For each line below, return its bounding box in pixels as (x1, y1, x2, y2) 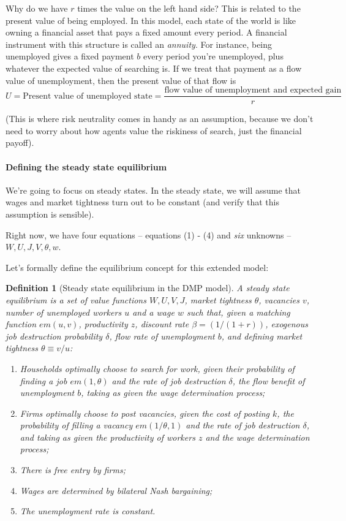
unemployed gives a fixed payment (6, 50, 134, 63)
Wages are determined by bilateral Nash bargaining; (20, 484, 212, 496)
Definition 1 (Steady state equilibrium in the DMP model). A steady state (6, 281, 290, 294)
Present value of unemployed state (23, 91, 152, 101)
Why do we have (6, 2, 68, 14)
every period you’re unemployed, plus (143, 50, 284, 63)
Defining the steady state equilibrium (6, 160, 167, 173)
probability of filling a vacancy (20, 419, 133, 432)
